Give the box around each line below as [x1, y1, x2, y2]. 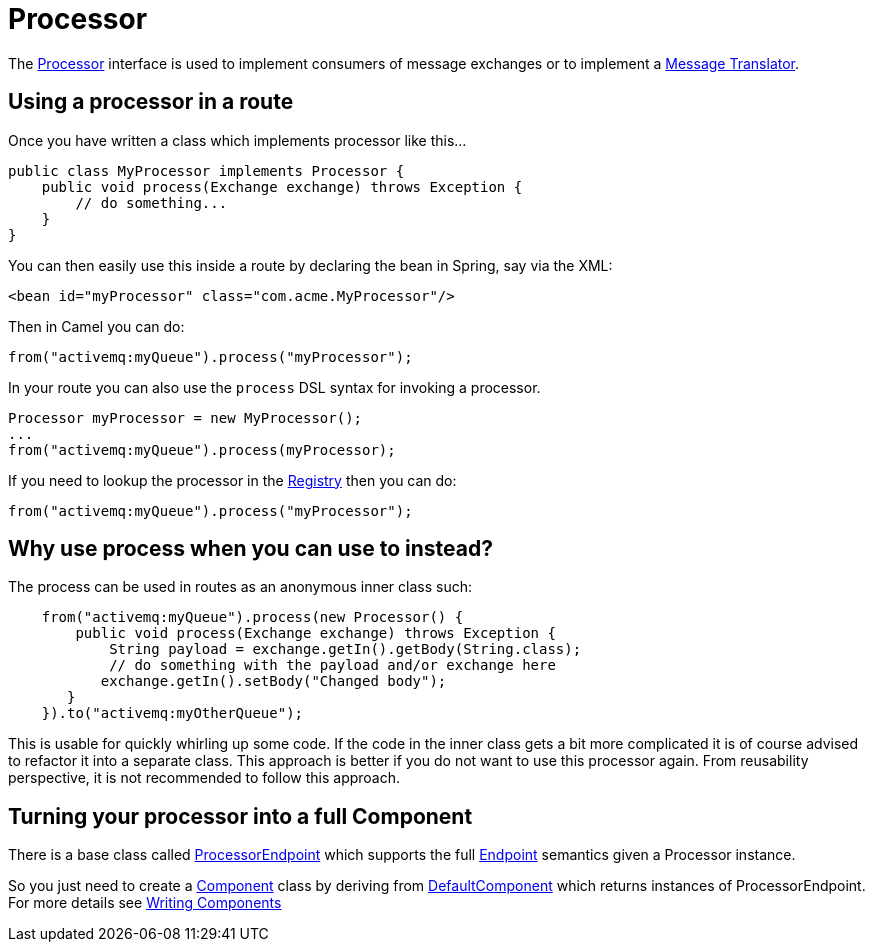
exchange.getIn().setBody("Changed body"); [100, 673, 447, 690]
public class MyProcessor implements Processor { [8, 162, 405, 179]
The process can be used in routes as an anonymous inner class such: [8, 578, 472, 596]
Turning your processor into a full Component [8, 803, 473, 829]
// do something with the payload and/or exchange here [109, 657, 556, 674]
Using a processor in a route [8, 89, 294, 115]
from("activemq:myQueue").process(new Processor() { [41, 609, 464, 626]
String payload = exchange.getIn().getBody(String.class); [109, 641, 582, 658]
